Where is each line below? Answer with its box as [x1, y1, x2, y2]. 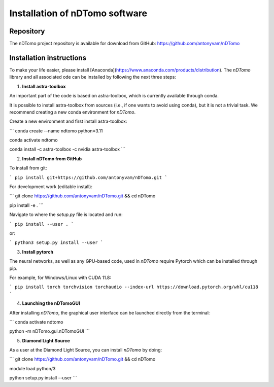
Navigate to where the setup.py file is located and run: [9, 212, 123, 218]
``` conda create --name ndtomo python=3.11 [9, 127, 103, 134]
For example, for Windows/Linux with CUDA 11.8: [9, 274, 112, 280]
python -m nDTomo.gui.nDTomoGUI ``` [9, 328, 90, 334]
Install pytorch [22, 249, 53, 255]
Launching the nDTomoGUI [22, 300, 80, 306]
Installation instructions [9, 53, 86, 62]
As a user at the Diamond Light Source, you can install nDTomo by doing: [9, 347, 162, 353]
